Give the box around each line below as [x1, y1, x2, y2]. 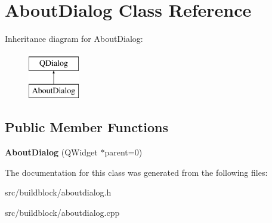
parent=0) [104, 146, 143, 158]
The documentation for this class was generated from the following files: [5, 166, 268, 178]
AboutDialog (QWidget [5, 146, 98, 158]
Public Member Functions [5, 118, 168, 136]
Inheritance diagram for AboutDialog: [5, 32, 143, 45]
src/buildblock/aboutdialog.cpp [5, 206, 120, 218]
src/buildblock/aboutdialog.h [5, 186, 112, 198]
